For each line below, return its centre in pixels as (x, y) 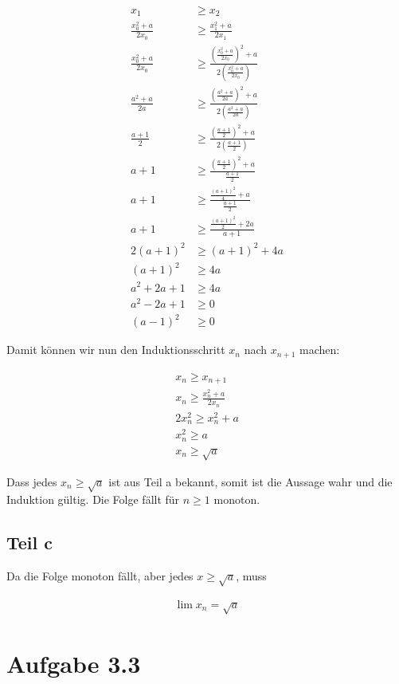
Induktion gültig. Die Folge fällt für (93, 499)
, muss (251, 576)
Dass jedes (32, 481)
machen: (320, 350)
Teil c (30, 542)
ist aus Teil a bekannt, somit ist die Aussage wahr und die (250, 481)
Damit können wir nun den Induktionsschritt (116, 350)
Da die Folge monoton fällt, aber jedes (100, 576)
